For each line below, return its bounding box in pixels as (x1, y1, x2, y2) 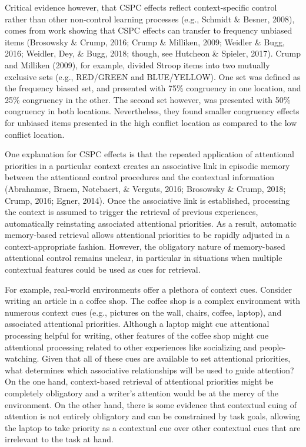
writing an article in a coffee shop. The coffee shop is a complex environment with (5, 294, 300, 307)
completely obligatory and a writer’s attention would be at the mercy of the (5, 387, 278, 399)
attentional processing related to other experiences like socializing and (5, 340, 257, 353)
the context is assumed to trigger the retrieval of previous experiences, (5, 206, 258, 218)
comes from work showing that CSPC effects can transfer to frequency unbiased (5, 24, 292, 37)
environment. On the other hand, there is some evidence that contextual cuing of (5, 398, 297, 410)
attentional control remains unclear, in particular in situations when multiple (5, 251, 282, 264)
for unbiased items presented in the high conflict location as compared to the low (5, 116, 297, 128)
